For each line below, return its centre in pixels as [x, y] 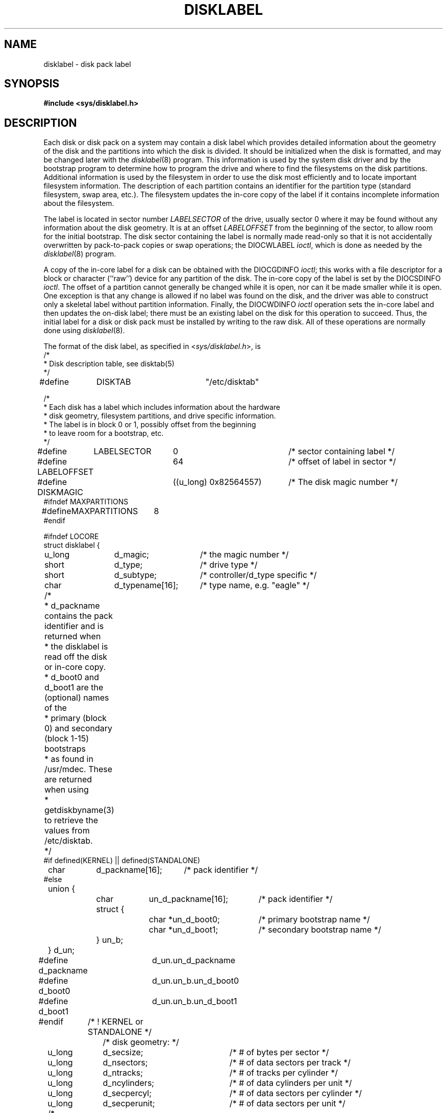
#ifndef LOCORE [71, 537]
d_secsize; [123, 1052]
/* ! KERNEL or [115, 1022]
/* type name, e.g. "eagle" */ [255, 585]
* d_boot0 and [72, 677]
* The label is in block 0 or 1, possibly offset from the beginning [150, 425]
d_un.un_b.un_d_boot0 [195, 981]
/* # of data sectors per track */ [290, 1063]
